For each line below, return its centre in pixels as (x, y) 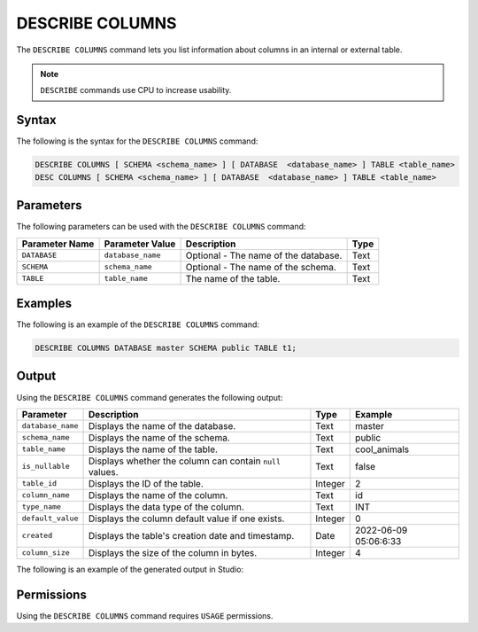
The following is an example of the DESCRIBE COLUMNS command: (138, 324)
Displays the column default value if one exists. (186, 519)
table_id (39, 484)
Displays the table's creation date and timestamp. (191, 535)
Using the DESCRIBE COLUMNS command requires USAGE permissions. (145, 615)
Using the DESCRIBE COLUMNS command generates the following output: (150, 397)
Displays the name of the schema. (159, 437)
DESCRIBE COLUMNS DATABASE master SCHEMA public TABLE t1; (166, 348)
